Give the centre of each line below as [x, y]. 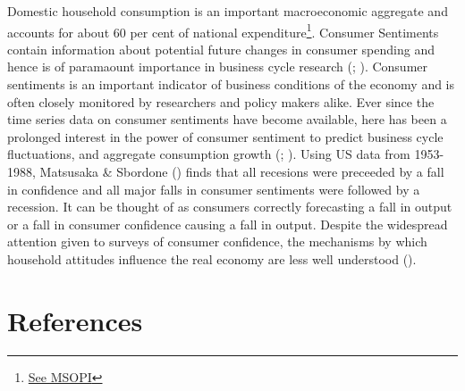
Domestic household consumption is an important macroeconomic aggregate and [228, 11]
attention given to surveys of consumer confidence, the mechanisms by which [217, 241]
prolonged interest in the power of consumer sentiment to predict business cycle [225, 136]
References [75, 320]
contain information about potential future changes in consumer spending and [221, 49]
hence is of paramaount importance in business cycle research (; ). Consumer [218, 67]
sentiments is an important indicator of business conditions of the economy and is [231, 84]
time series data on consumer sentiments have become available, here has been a [227, 119]
